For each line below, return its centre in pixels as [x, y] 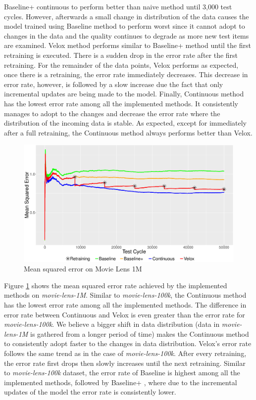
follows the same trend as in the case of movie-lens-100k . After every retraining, [125, 353]
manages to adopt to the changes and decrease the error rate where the [112, 113]
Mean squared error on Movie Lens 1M [83, 269]
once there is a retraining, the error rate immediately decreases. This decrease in [126, 74]
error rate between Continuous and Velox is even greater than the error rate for [125, 314]
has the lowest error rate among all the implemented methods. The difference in [125, 304]
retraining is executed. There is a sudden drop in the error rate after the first [121, 55]
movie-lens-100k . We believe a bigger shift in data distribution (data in [112, 324]
